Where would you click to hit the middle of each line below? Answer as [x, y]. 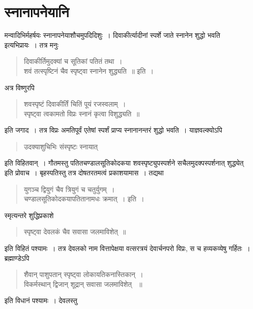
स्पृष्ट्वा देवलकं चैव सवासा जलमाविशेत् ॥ [75, 232]
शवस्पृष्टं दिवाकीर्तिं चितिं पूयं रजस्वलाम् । [75, 104]
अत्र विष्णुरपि [20, 87]
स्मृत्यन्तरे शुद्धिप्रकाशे [29, 215]
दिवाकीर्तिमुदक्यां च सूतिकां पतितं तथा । [73, 61]
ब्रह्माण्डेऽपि [17, 258]
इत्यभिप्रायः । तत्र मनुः [31, 44]
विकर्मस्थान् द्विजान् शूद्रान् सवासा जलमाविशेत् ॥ [83, 284]
